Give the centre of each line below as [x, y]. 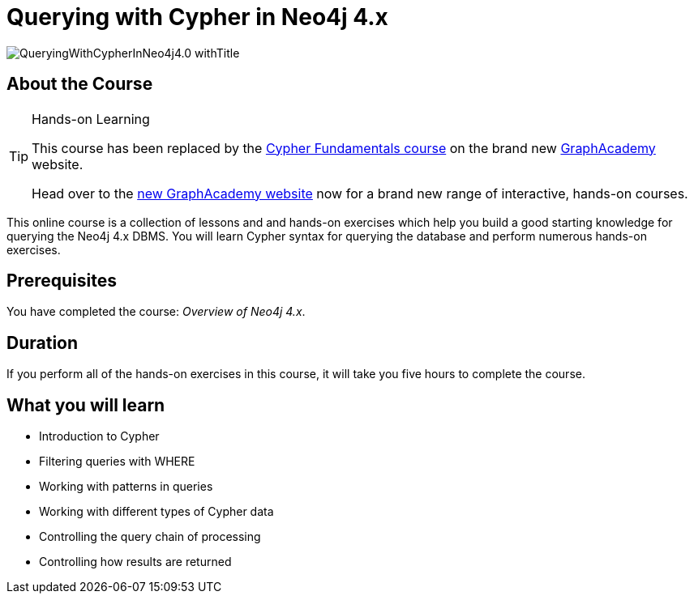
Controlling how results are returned [135, 562]
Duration [43, 343]
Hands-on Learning [91, 119]
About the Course [80, 84]
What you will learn [86, 405]
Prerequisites [62, 281]
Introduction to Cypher [99, 436]
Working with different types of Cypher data [156, 512]
